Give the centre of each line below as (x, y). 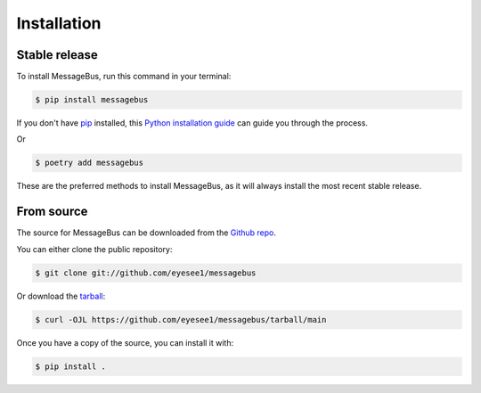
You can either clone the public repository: (94, 249)
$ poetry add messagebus (90, 163)
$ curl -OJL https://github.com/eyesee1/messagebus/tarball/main (181, 319)
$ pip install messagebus (92, 100)
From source (52, 212)
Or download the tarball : (61, 296)
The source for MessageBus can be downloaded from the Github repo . (146, 233)
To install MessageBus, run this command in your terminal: (124, 77)
